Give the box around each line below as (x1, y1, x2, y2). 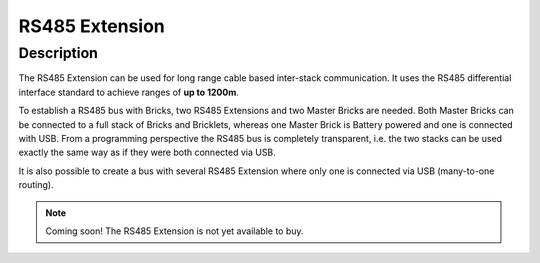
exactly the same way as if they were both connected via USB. (18, 146, 277, 159)
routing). (18, 179, 54, 191)
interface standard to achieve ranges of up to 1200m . (18, 86, 240, 98)
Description (18, 44, 99, 62)
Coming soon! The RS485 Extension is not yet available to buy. (45, 225, 304, 237)
